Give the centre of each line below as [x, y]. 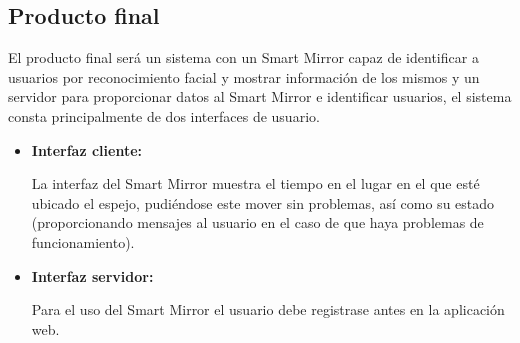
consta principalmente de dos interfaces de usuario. [164, 115]
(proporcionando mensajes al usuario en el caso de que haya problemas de [257, 222]
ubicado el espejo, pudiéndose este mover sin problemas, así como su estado [263, 202]
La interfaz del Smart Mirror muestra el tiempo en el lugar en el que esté [255, 183]
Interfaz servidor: [92, 275]
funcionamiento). [83, 241]
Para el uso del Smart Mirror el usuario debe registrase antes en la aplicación [268, 309]
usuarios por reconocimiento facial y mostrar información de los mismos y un [244, 76]
